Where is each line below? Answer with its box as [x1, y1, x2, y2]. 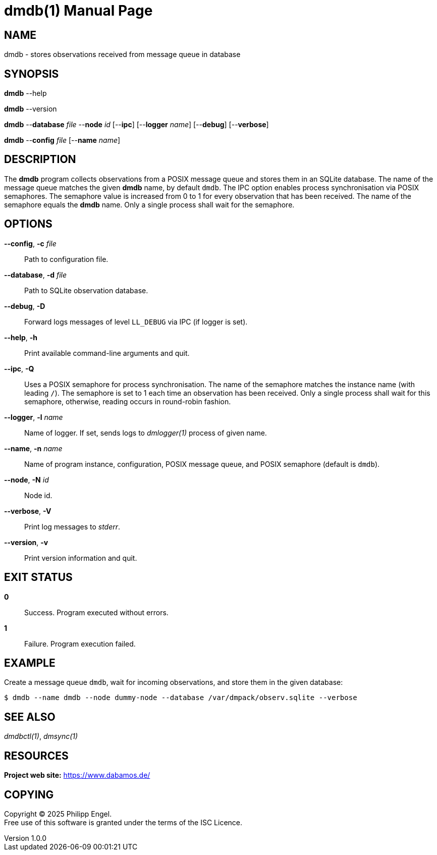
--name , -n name [4, 444, 63, 453]
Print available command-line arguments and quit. [24, 348, 190, 357]
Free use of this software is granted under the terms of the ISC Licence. [4, 818, 243, 827]
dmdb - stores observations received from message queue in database [4, 50, 241, 59]
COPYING [4, 788, 54, 801]
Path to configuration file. [24, 254, 108, 263]
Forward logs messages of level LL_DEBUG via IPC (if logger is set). [24, 317, 248, 326]
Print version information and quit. [24, 553, 137, 562]
